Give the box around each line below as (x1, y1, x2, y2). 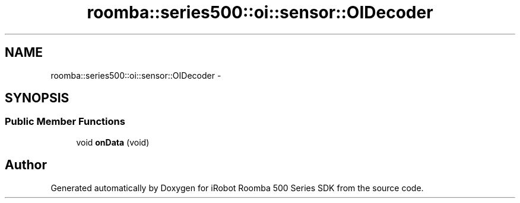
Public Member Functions (5, 115, 125, 128)
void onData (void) (76, 137, 150, 147)
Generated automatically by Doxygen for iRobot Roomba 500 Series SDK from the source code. (50, 182, 424, 193)
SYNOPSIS (5, 91, 69, 106)
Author (5, 157, 47, 173)
